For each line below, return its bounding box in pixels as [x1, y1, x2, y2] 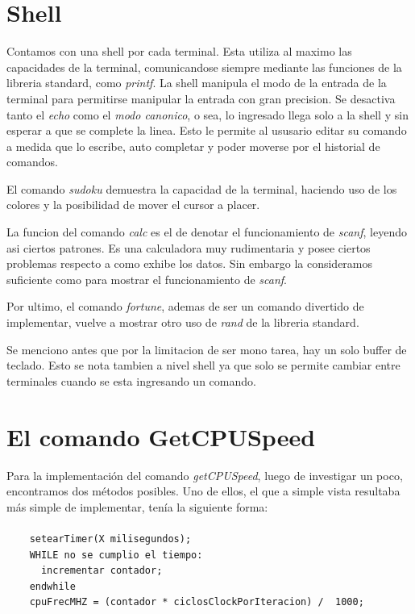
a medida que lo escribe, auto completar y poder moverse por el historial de [6, 137, 380, 154]
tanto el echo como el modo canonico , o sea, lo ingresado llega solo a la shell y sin [6, 106, 409, 123]
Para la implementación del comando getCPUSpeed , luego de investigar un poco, [6, 466, 403, 483]
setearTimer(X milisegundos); [29, 533, 192, 545]
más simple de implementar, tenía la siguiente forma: [6, 498, 268, 515]
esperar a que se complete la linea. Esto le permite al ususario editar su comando [6, 122, 407, 139]
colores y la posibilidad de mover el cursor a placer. [6, 196, 260, 213]
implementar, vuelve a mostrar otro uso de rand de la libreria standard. [6, 314, 359, 331]
